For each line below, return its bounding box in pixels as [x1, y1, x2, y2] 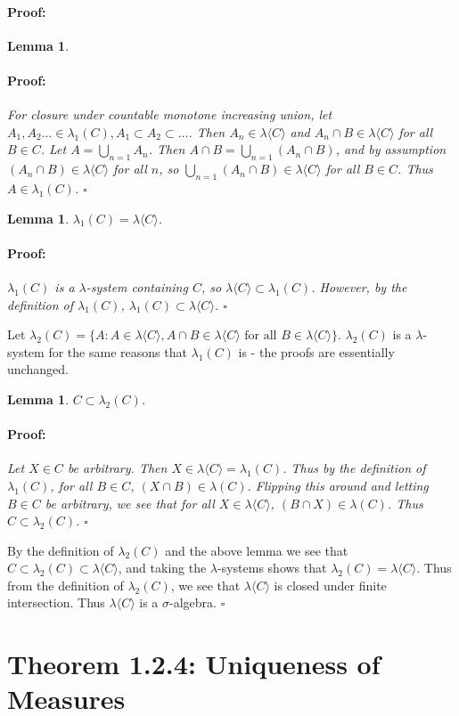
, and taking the [118, 558, 207, 577]
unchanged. [7, 360, 69, 378]
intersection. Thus [7, 593, 105, 612]
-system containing [86, 277, 188, 296]
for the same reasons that [48, 342, 187, 361]
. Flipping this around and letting [247, 476, 429, 494]
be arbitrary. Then [67, 459, 168, 477]
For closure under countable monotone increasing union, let [7, 105, 332, 124]
